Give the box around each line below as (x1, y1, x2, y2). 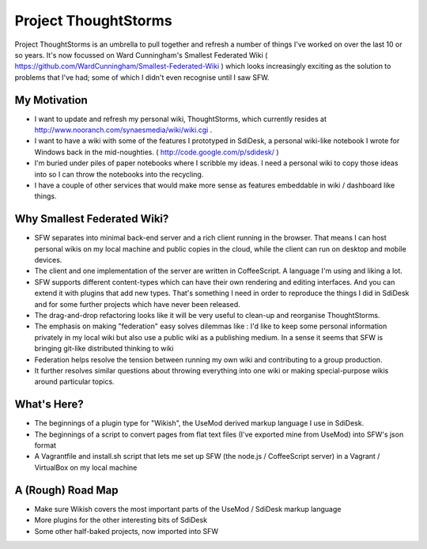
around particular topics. (34, 377, 115, 387)
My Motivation (14, 93, 89, 107)
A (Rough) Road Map (14, 483, 119, 497)
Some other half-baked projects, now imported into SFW (34, 526, 219, 536)
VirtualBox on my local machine (34, 463, 138, 472)
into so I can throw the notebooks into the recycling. (34, 169, 204, 179)
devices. (34, 256, 62, 265)
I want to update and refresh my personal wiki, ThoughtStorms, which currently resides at (34, 114, 327, 123)
